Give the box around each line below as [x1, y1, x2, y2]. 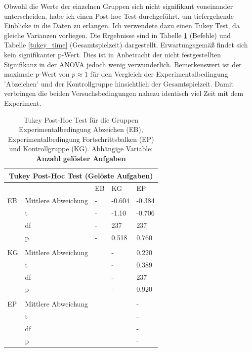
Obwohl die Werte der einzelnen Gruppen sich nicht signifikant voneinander [4, 1, 233, 11]
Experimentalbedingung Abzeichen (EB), [19, 124, 143, 134]
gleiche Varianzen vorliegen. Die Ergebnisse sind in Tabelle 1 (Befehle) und [4, 30, 231, 40]
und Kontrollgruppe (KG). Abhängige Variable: [9, 143, 153, 154]
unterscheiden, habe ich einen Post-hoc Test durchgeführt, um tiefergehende [4, 10, 234, 21]
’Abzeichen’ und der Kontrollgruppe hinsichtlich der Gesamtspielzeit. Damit [4, 78, 234, 88]
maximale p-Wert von [4, 69, 70, 79]
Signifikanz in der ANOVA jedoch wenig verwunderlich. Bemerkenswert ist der [4, 59, 242, 69]
